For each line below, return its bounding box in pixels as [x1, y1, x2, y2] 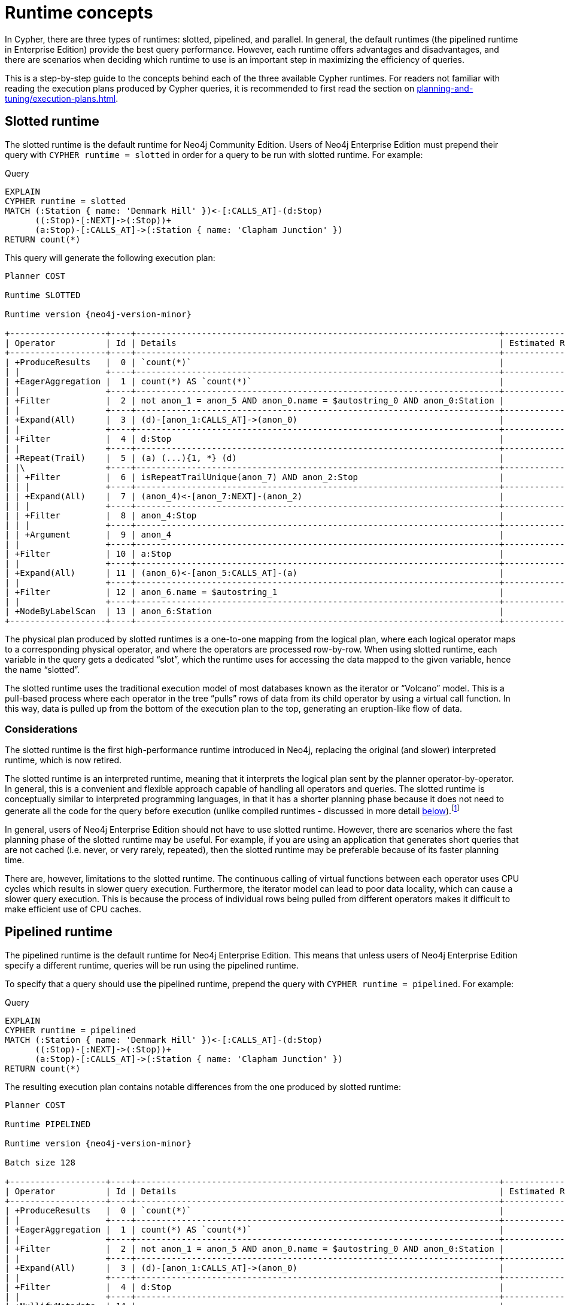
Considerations [5, 723, 78, 735]
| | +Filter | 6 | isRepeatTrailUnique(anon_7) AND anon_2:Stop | [5, 472, 505, 482]
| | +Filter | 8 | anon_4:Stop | [5, 510, 505, 520]
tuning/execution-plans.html [5, 93, 116, 104]
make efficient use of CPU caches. [5, 904, 141, 914]
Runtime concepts [5, 2, 153, 23]
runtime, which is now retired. [5, 755, 122, 766]
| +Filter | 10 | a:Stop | [5, 548, 505, 559]
